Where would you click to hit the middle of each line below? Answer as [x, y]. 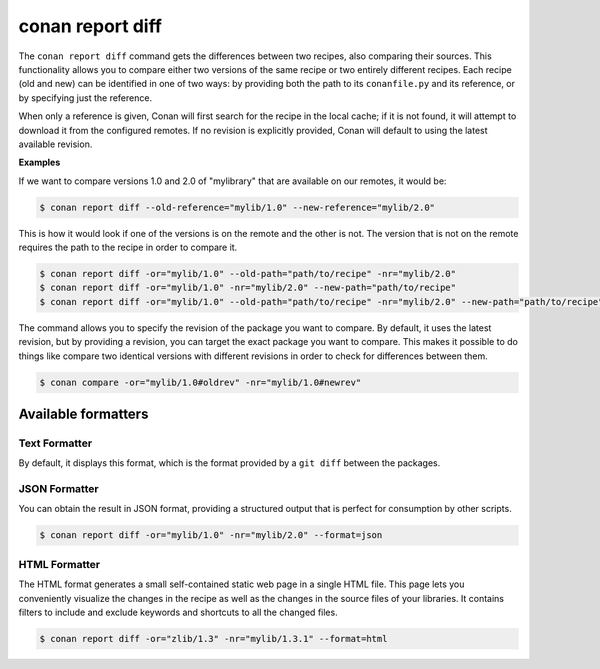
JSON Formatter [58, 489]
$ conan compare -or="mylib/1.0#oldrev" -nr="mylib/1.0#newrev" [200, 382]
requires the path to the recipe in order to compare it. [128, 247]
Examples [39, 162]
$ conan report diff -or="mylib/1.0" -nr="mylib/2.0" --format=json [211, 535]
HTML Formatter [59, 564]
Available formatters [83, 413]
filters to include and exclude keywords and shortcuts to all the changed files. [178, 612]
